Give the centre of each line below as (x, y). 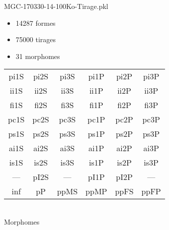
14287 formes (36, 23)
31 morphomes (38, 56)
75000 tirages (36, 39)
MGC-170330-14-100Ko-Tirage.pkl (56, 6)
